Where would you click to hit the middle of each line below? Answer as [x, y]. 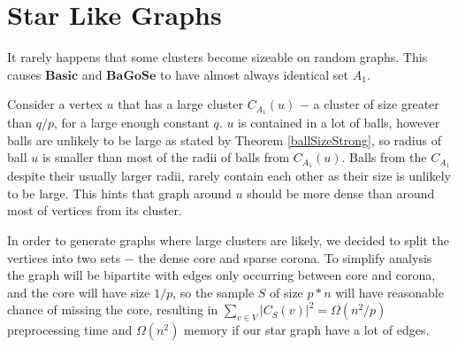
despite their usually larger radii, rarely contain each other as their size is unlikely [229, 176]
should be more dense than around [341, 193]
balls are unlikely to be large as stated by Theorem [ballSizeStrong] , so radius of [224, 139]
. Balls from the [384, 157]
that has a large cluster [181, 104]
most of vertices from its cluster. [95, 210]
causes [24, 74]
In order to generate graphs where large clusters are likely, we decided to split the [228, 240]
